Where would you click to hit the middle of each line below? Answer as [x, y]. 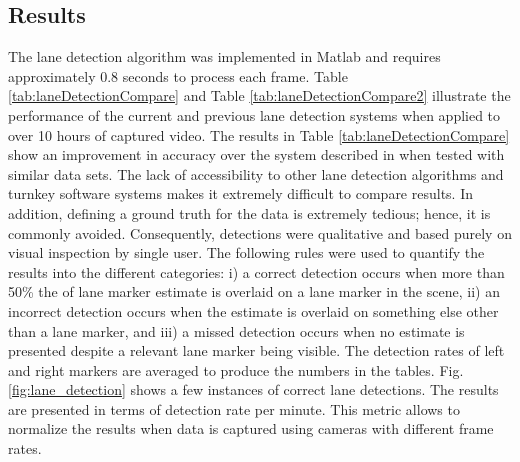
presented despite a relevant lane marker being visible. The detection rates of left [256, 350]
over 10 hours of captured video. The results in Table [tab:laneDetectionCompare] [259, 134]
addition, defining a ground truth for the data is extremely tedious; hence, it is [249, 212]
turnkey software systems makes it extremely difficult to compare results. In [240, 193]
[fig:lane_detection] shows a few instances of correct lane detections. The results [253, 389]
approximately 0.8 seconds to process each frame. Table [178, 75]
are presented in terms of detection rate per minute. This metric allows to [234, 408]
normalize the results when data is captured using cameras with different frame [251, 428]
